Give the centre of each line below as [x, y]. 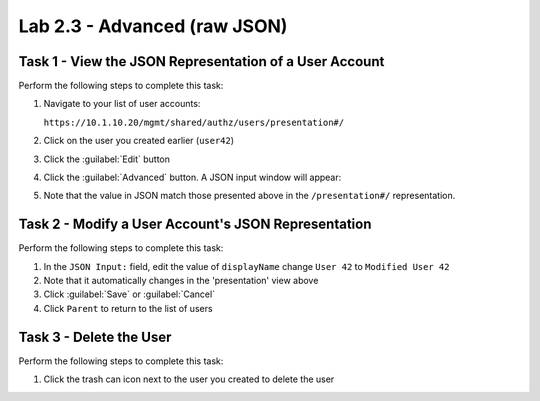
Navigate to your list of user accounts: [122, 104]
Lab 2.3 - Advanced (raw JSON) [153, 26]
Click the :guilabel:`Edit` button [106, 159]
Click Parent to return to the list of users [128, 308]
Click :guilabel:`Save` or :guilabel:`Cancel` [129, 294]
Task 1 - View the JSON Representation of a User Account [201, 61]
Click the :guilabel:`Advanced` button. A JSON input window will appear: [192, 177]
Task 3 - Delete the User [95, 336]
